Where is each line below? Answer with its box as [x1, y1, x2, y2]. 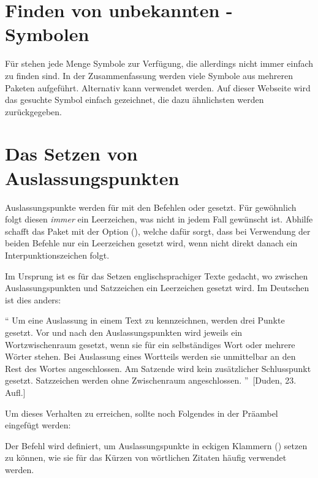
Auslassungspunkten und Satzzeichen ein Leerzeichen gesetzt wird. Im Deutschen [5, 281, 309, 294]
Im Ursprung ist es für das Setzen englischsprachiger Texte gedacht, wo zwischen [5, 269, 308, 282]
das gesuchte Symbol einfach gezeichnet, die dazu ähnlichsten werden [5, 93, 264, 106]
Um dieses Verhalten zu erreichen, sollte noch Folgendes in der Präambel [5, 406, 278, 419]
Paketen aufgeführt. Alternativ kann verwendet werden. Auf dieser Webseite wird [5, 81, 311, 94]
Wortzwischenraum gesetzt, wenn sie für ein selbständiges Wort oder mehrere [5, 338, 295, 351]
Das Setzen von [5, 141, 138, 166]
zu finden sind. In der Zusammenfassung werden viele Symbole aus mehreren [5, 69, 293, 82]
